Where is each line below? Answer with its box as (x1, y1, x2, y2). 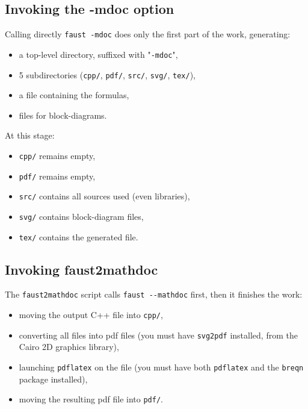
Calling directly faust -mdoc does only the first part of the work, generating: (5, 28, 291, 40)
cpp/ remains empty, (19, 149, 96, 161)
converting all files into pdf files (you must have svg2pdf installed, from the (19, 328, 298, 341)
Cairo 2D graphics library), (19, 340, 119, 353)
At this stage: (5, 129, 55, 142)
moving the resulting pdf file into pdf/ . (19, 393, 163, 405)
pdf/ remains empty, (19, 169, 96, 182)
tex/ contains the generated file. (19, 230, 138, 243)
